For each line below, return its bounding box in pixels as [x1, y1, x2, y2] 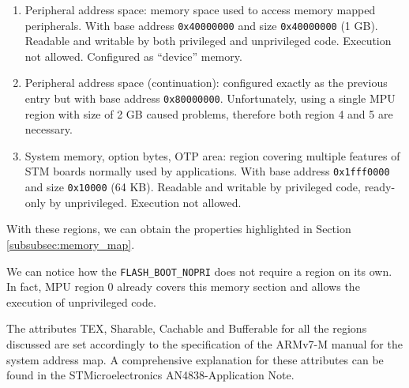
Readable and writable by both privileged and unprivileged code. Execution [24, 32, 392, 49]
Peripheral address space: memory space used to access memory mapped [24, 2, 376, 17]
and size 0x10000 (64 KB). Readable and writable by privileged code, [24, 179, 361, 195]
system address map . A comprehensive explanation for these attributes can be [6, 351, 384, 367]
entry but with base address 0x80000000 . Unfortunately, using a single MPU [24, 90, 396, 107]
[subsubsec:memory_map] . [6, 235, 135, 252]
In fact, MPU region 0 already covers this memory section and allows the [6, 278, 360, 295]
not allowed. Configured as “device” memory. [24, 47, 242, 64]
